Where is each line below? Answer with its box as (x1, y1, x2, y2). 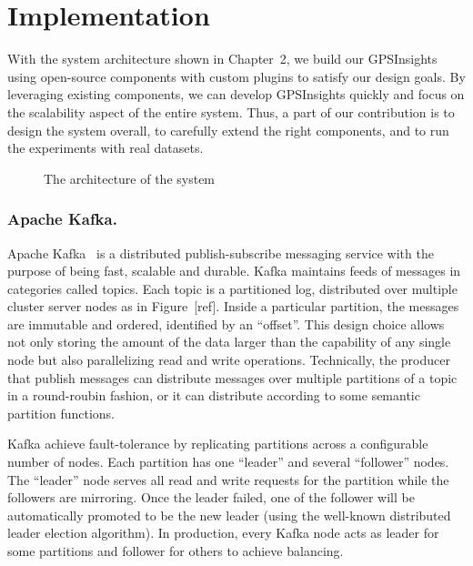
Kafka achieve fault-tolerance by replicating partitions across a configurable (7, 434, 428, 453)
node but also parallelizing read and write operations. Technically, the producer (7, 350, 450, 369)
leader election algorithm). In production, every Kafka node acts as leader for (7, 523, 439, 542)
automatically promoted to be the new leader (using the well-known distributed (7, 505, 451, 524)
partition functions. (7, 403, 115, 422)
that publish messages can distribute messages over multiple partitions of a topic (7, 368, 458, 387)
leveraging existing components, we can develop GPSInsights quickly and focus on (7, 85, 465, 104)
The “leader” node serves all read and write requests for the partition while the (7, 470, 449, 489)
